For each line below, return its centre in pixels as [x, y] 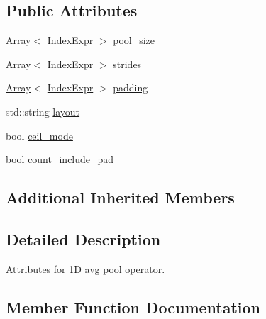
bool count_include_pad [60, 159]
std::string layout [43, 111]
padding [131, 88]
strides [127, 63]
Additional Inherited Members [120, 197]
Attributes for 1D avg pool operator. [85, 268]
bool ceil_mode [39, 135]
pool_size [134, 40]
